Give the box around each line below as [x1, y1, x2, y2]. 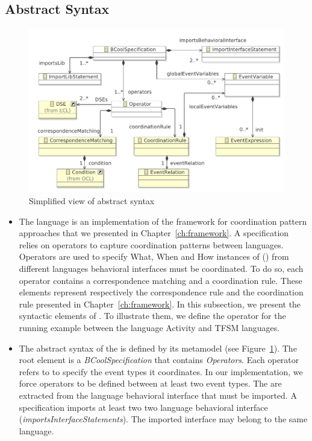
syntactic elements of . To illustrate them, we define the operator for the [19, 309, 286, 322]
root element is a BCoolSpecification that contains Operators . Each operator [19, 353, 299, 366]
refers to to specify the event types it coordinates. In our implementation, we [19, 365, 303, 378]
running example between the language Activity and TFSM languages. [19, 321, 280, 333]
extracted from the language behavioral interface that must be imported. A [19, 388, 297, 401]
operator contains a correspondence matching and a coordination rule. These [19, 274, 302, 286]
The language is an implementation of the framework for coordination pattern [19, 214, 307, 227]
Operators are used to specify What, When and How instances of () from [19, 250, 289, 263]
